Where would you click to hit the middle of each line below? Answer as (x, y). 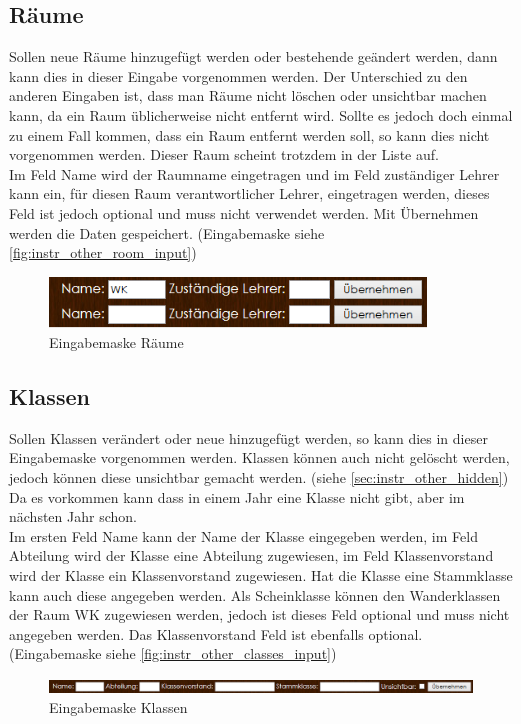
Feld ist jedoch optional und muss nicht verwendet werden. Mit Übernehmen (244, 212)
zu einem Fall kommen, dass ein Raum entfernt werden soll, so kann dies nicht (249, 134)
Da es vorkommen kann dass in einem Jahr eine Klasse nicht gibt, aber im (237, 496)
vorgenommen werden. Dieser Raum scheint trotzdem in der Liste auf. (224, 154)
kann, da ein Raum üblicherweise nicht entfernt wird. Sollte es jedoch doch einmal (261, 114)
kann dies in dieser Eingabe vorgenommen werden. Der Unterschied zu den (238, 75)
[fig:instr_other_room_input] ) (103, 252)
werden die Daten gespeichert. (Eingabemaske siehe (167, 232)
